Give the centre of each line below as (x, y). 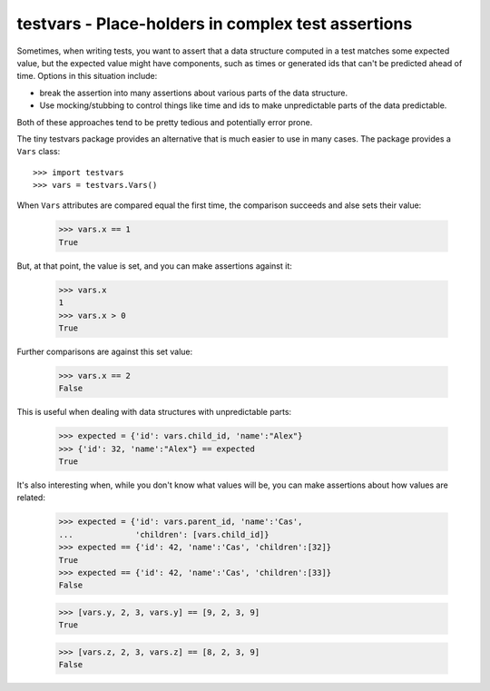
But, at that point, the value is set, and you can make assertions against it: (154, 266)
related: (31, 498)
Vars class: (39, 152)
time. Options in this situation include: (87, 76)
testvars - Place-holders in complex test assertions (215, 24)
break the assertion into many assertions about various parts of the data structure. (194, 93)
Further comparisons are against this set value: (105, 351)
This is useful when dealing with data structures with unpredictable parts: (154, 412)
